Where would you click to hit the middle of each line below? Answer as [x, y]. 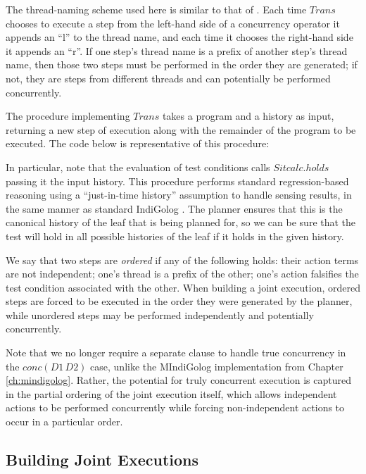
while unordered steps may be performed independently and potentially [160, 314]
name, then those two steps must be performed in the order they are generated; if [182, 64]
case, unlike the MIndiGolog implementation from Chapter [217, 366]
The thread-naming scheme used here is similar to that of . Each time [156, 9]
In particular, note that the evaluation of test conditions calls [138, 167]
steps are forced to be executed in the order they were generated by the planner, [179, 301]
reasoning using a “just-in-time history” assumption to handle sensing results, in [179, 195]
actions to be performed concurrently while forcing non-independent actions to [175, 407]
